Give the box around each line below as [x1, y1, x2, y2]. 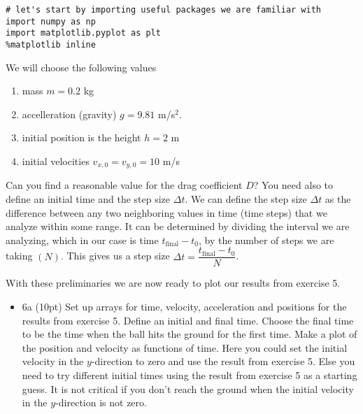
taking [6, 248, 33, 263]
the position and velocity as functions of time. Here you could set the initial [22, 340, 348, 355]
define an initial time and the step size [6, 192, 171, 206]
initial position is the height [22, 130, 141, 145]
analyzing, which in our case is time [6, 232, 159, 247]
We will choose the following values [6, 59, 157, 74]
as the [325, 192, 351, 206]
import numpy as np [6, 16, 96, 27]
